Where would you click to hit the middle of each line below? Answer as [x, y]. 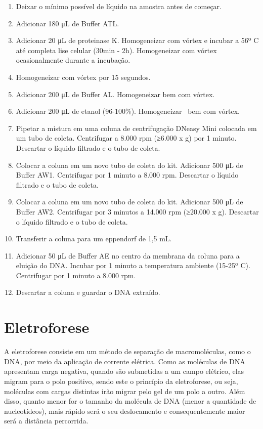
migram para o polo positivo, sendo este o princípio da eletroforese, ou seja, [121, 381]
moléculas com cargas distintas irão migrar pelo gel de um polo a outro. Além [125, 391]
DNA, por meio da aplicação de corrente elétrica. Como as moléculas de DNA [125, 361]
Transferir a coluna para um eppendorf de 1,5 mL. [94, 239]
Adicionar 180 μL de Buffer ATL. [68, 23]
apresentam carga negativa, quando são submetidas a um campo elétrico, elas [124, 371]
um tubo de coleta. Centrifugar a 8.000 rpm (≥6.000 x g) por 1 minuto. [126, 138]
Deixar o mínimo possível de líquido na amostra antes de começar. [119, 6]
